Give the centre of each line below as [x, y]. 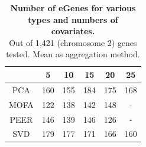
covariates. [73, 31]
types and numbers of [73, 19]
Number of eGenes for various [73, 8]
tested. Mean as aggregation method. [73, 54]
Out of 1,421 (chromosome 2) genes [73, 42]
